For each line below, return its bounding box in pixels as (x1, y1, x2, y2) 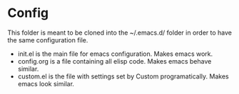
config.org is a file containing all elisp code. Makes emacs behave (17, 57, 212, 65)
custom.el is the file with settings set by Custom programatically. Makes (17, 72, 230, 81)
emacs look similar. (17, 79, 75, 88)
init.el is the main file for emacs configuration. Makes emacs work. (17, 49, 213, 58)
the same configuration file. (7, 35, 88, 44)
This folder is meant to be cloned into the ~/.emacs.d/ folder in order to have (7, 28, 233, 37)
